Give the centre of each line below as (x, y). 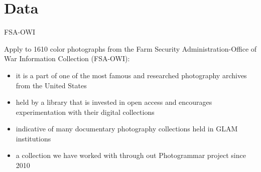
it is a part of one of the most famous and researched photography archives (131, 75)
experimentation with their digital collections (85, 112)
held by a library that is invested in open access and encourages (114, 102)
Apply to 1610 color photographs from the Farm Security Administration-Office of (130, 48)
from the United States (51, 85)
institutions (33, 138)
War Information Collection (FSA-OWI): (67, 58)
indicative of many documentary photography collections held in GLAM (127, 129)
